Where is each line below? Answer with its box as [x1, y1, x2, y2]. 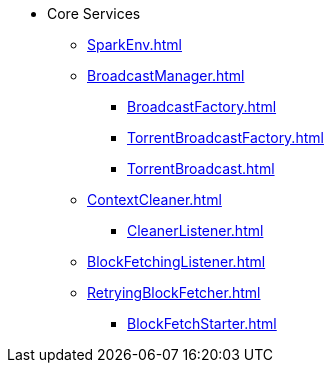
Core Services [47, 5, 141, 22]
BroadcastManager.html [87, 67, 245, 84]
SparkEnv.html [87, 36, 183, 53]
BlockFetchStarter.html [127, 315, 277, 332]
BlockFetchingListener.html [87, 253, 266, 270]
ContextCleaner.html [87, 191, 222, 208]
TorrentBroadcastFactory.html [127, 129, 324, 146]
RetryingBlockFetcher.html [87, 284, 261, 301]
